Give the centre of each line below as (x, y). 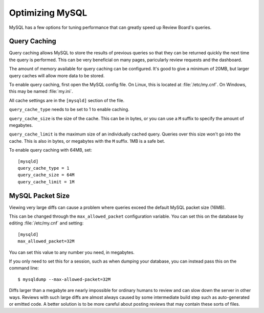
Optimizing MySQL (48, 13)
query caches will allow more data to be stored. (57, 75)
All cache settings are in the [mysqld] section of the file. (67, 100)
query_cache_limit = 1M (46, 182)
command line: (24, 268)
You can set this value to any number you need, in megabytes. (72, 252)
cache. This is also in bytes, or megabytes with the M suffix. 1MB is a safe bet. (87, 141)
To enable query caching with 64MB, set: (51, 150)
